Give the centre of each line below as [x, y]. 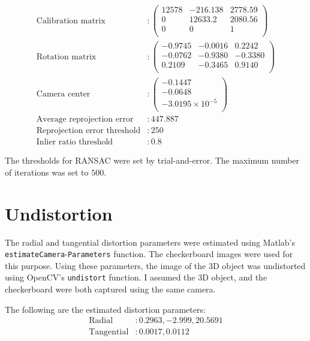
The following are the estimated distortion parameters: [105, 309]
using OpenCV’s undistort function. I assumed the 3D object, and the [136, 277]
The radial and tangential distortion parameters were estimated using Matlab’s [150, 242]
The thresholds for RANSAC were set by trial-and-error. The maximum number [152, 160]
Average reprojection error [85, 120]
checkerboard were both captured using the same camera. [110, 289]
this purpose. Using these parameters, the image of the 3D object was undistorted [155, 265]
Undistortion [59, 213]
